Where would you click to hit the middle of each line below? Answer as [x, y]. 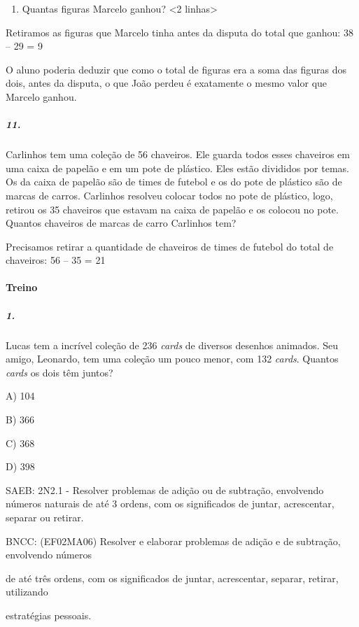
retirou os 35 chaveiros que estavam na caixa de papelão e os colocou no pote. [172, 209]
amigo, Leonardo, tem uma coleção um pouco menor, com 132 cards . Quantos [172, 359]
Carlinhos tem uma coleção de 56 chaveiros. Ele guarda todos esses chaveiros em [178, 154]
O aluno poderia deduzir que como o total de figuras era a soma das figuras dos [176, 69]
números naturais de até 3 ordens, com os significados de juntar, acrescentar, [170, 503]
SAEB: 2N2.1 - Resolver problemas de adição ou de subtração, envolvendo [165, 489]
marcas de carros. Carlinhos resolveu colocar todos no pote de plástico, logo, [169, 195]
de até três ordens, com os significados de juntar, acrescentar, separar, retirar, [172, 578]
